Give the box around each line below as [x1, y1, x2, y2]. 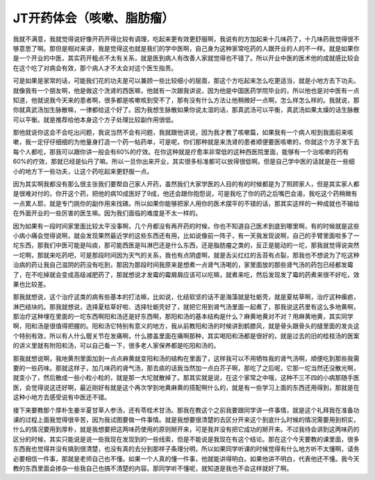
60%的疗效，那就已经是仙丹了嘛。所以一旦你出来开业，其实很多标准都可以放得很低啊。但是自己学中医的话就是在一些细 [12, 157, 356, 166]
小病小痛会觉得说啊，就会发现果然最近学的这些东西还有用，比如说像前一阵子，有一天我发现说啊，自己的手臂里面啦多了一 [12, 231, 360, 240]
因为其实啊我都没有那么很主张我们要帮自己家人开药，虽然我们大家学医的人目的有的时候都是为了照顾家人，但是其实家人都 [12, 180, 360, 188]
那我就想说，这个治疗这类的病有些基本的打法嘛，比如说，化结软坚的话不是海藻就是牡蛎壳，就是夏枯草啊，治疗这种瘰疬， [12, 292, 360, 301]
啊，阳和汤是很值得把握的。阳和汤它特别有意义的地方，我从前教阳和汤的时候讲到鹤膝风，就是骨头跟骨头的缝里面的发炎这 [12, 322, 360, 330]
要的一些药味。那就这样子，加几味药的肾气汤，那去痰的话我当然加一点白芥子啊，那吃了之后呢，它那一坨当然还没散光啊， [12, 364, 360, 372]
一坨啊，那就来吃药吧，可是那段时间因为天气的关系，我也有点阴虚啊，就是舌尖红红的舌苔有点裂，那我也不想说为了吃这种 [12, 251, 360, 259]
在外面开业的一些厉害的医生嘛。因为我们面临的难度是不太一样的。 [12, 209, 201, 217]
